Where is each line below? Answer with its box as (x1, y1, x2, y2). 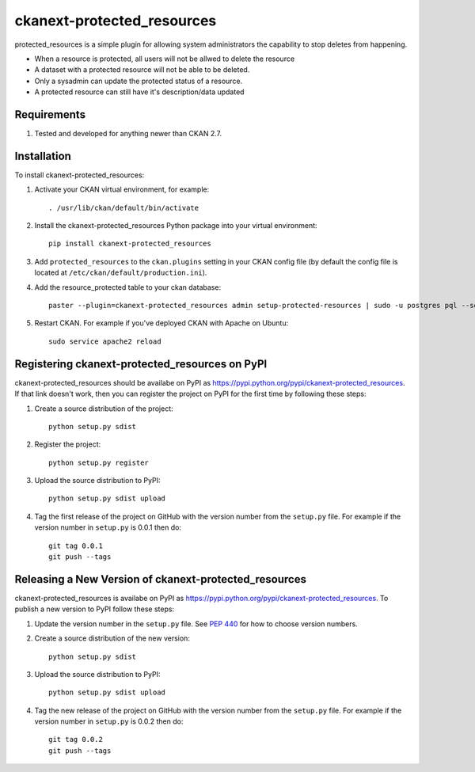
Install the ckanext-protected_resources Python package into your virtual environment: (34, 221, 317, 230)
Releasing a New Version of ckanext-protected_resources (14, 572, 306, 586)
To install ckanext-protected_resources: (14, 170, 145, 180)
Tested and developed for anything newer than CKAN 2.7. (34, 129, 222, 139)
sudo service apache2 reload (48, 337, 161, 346)
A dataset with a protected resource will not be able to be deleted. (34, 65, 250, 74)
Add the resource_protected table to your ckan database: (34, 282, 222, 292)
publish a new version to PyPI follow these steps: (14, 604, 174, 614)
